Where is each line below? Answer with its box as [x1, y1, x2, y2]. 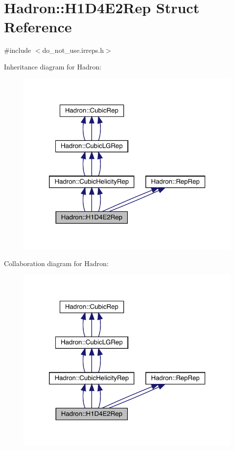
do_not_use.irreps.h [42, 45, 104, 55]
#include [4, 45, 31, 55]
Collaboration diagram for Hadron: [4, 258, 109, 268]
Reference [4, 17, 72, 37]
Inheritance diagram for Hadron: [4, 61, 101, 71]
